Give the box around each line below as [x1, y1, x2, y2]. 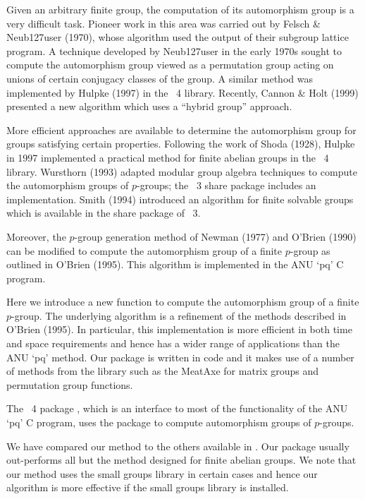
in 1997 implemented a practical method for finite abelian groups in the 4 [6, 150, 329, 164]
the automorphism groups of [6, 178, 129, 193]
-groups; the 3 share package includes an [137, 178, 316, 193]
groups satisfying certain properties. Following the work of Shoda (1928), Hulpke [6, 136, 355, 151]
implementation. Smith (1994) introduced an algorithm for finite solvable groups [6, 191, 354, 206]
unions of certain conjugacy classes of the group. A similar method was [6, 71, 313, 85]
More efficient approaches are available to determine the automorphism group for [6, 122, 357, 137]
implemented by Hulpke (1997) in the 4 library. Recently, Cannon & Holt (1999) [6, 85, 359, 100]
